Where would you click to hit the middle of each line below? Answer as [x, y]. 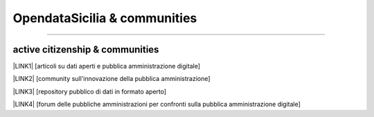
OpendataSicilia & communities [105, 18]
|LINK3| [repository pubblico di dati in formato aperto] [90, 91]
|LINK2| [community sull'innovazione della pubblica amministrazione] [112, 79]
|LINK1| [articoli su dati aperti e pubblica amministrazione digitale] [107, 66]
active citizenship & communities [86, 49]
